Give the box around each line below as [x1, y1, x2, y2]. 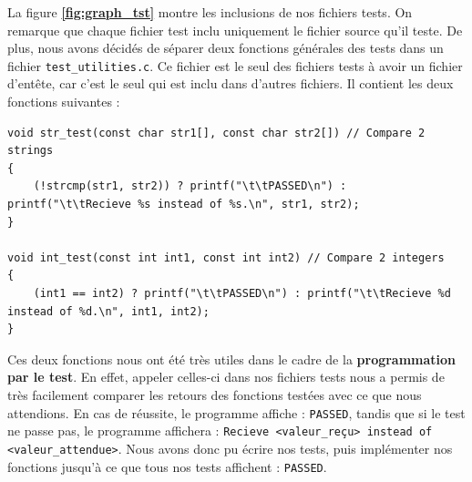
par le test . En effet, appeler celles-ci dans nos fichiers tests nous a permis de [7, 367, 445, 386]
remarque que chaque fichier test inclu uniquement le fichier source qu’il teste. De [7, 20, 463, 39]
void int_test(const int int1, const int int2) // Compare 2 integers [7, 251, 445, 264]
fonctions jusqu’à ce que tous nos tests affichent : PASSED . [7, 456, 327, 476]
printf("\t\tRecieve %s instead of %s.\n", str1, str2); [7, 198, 360, 210]
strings [7, 144, 54, 158]
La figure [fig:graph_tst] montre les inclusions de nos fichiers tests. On [7, 3, 413, 21]
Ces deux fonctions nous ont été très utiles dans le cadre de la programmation [7, 349, 457, 368]
